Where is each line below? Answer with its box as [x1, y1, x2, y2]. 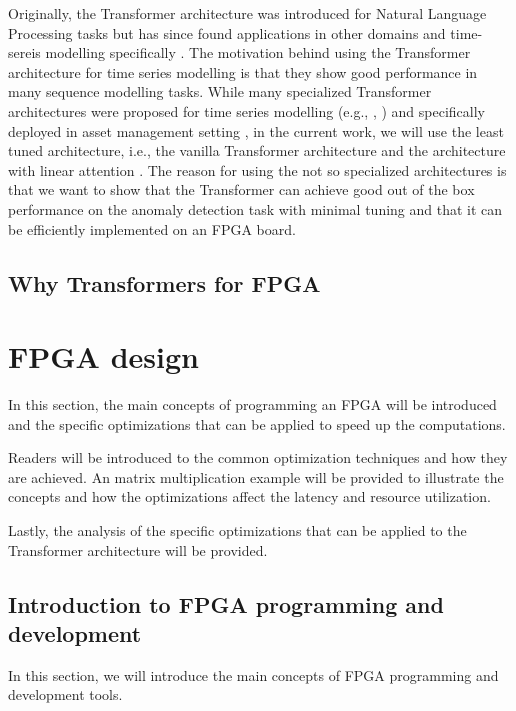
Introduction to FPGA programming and [8, 588, 444, 619]
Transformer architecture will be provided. [8, 539, 268, 560]
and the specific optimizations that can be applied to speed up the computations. [8, 413, 506, 434]
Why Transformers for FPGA [8, 267, 321, 298]
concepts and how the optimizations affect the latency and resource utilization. [8, 486, 491, 507]
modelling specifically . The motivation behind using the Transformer [45, 42, 471, 63]
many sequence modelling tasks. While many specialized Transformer [8, 81, 432, 102]
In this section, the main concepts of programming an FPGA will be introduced [8, 394, 497, 415]
